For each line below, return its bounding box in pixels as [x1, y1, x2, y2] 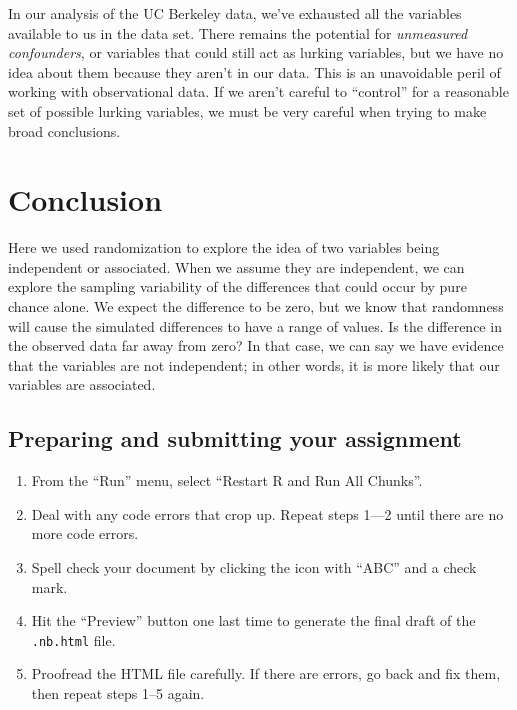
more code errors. [31, 523, 139, 544]
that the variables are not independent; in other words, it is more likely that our [8, 354, 500, 375]
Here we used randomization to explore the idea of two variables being [8, 237, 440, 258]
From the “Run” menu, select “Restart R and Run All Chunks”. [31, 470, 423, 491]
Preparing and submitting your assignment [8, 423, 462, 454]
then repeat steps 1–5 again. [31, 683, 205, 704]
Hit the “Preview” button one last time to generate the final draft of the [31, 610, 476, 631]
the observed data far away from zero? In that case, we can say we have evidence [8, 335, 504, 356]
